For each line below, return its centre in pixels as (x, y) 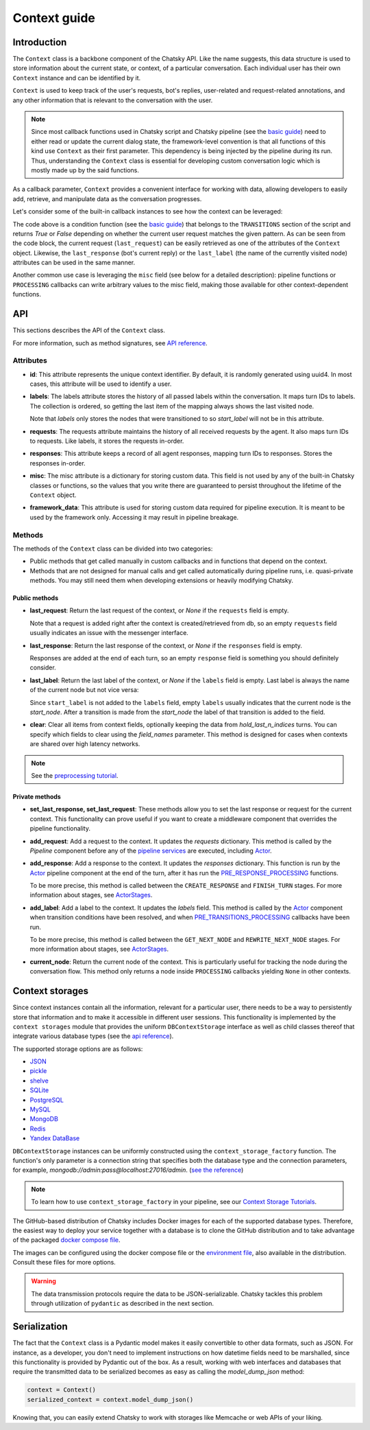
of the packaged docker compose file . (66, 1240)
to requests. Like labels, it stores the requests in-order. (107, 441)
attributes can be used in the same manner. (74, 263)
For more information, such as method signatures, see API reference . (110, 343)
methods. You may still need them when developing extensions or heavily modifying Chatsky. (162, 581)
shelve (39, 1081)
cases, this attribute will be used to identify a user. (101, 384)
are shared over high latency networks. (85, 744)
